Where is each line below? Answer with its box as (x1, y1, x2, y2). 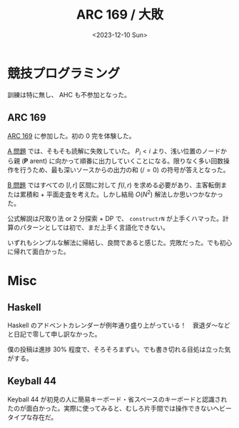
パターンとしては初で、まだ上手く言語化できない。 (19, 223, 170, 232)
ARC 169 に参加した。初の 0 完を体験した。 (7, 131, 136, 140)
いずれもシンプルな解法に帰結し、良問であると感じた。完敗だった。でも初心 (7, 238, 233, 247)
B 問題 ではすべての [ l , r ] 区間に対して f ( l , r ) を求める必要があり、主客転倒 (7, 181, 221, 189)
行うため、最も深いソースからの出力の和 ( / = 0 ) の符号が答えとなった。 (19, 166, 230, 174)
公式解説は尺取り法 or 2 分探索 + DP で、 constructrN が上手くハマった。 (7, 214, 223, 222)
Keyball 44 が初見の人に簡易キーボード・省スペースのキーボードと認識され (7, 394, 228, 404)
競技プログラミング (7, 65, 121, 81)
